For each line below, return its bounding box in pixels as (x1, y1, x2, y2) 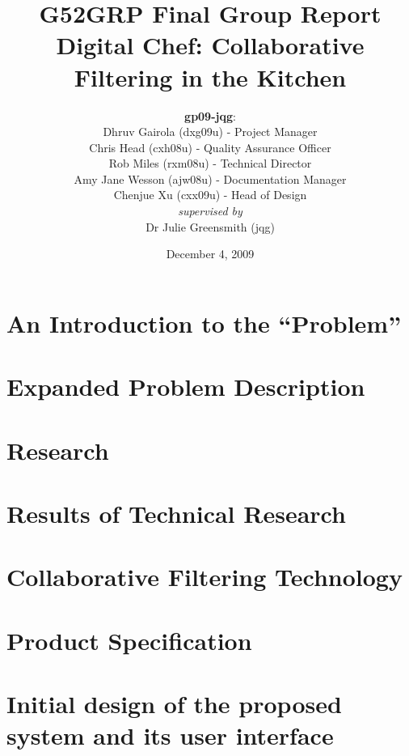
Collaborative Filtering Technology (6, 560, 403, 593)
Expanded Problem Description (6, 370, 365, 403)
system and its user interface (6, 719, 334, 752)
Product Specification (6, 623, 252, 656)
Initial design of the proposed (6, 687, 342, 720)
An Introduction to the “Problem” (6, 306, 402, 339)
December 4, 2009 (166, 245, 255, 262)
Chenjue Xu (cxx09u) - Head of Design (113, 186, 307, 203)
